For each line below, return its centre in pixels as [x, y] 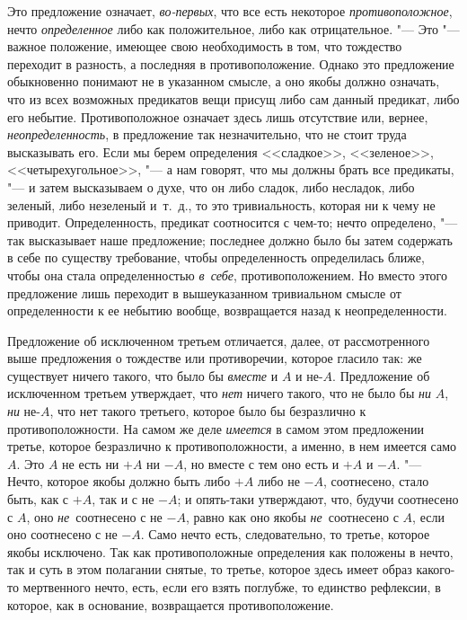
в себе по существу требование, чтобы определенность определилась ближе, [216, 257]
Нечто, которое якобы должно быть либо [119, 481]
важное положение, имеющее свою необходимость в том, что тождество [205, 46]
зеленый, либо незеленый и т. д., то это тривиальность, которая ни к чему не [221, 204]
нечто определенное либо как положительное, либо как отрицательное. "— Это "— [233, 28]
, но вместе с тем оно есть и [261, 463]
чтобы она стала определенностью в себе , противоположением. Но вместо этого [227, 275]
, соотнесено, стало [376, 481]
